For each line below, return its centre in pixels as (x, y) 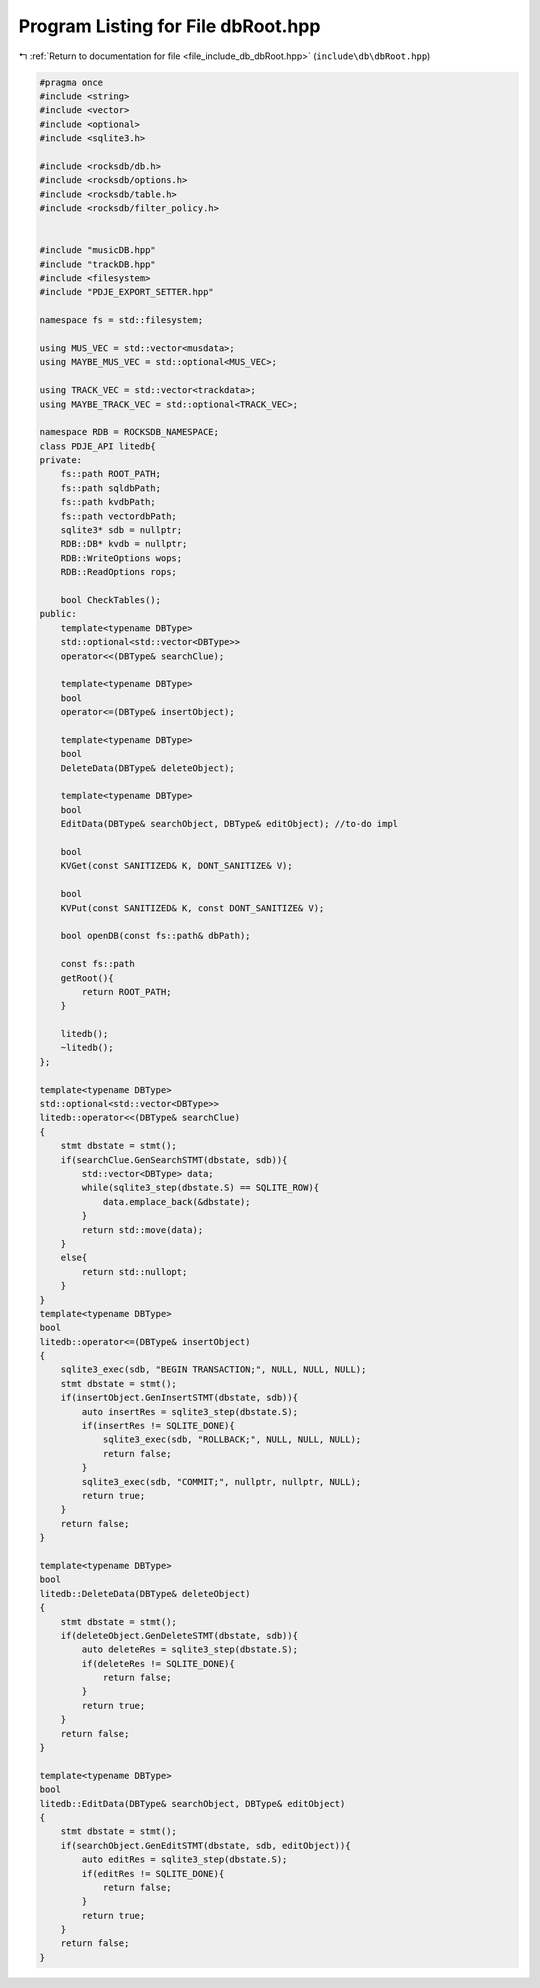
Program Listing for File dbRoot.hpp (169, 26)
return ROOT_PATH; (126, 991)
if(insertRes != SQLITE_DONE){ (158, 1426)
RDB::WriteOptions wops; (121, 558)
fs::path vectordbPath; (118, 516)
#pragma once (71, 82)
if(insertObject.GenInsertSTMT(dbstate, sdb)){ (179, 1398)
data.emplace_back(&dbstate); (176, 1201)
